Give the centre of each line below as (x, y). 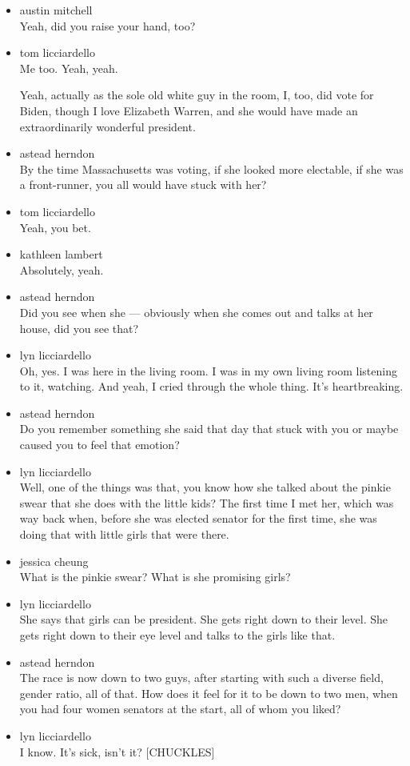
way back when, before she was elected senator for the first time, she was (198, 518)
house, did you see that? (79, 328)
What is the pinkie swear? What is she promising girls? (155, 577)
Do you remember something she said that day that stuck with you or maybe (209, 429)
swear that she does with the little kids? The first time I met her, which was (207, 502)
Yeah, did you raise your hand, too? (107, 25)
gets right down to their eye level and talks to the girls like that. (177, 635)
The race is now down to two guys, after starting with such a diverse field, (201, 678)
